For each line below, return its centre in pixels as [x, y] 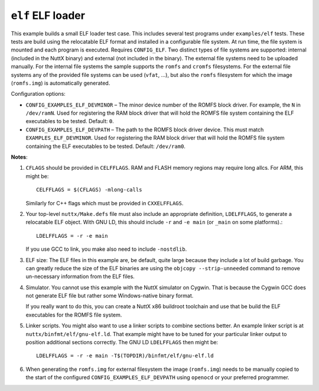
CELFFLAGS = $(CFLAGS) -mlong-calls [89, 190]
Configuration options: [38, 94]
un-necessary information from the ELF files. [80, 277]
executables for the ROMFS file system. [74, 315]
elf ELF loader [48, 15]
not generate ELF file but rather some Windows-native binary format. [110, 296]
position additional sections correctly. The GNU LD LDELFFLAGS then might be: [122, 342]
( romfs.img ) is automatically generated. [61, 83]
